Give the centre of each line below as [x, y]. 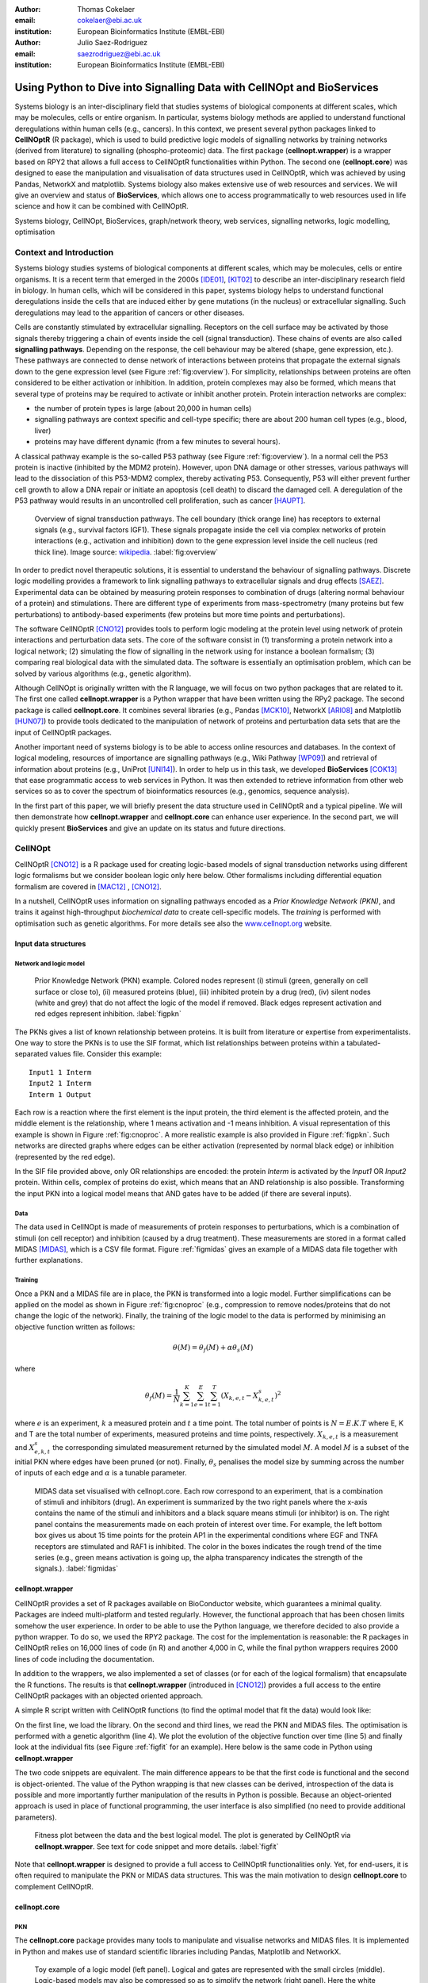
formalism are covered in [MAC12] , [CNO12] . [88, 886]
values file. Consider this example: [106, 1054]
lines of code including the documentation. [84, 1659]
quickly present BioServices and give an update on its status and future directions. [150, 828]
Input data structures [50, 943]
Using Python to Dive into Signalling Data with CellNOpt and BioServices [197, 87]
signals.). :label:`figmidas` [76, 1569]
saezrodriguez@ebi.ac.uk [119, 54]
